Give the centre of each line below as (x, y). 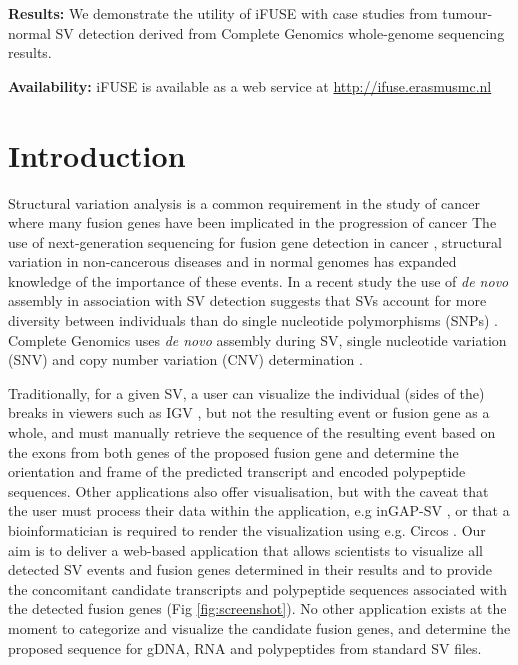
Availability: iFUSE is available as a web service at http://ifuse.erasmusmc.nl (250, 85)
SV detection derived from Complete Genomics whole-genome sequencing (280, 32)
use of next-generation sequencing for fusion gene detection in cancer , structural (255, 241)
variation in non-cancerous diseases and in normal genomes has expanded (232, 261)
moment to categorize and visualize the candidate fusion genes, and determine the (259, 627)
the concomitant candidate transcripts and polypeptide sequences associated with (258, 588)
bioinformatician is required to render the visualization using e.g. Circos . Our (247, 530)
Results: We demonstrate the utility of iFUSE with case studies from (223, 13)
